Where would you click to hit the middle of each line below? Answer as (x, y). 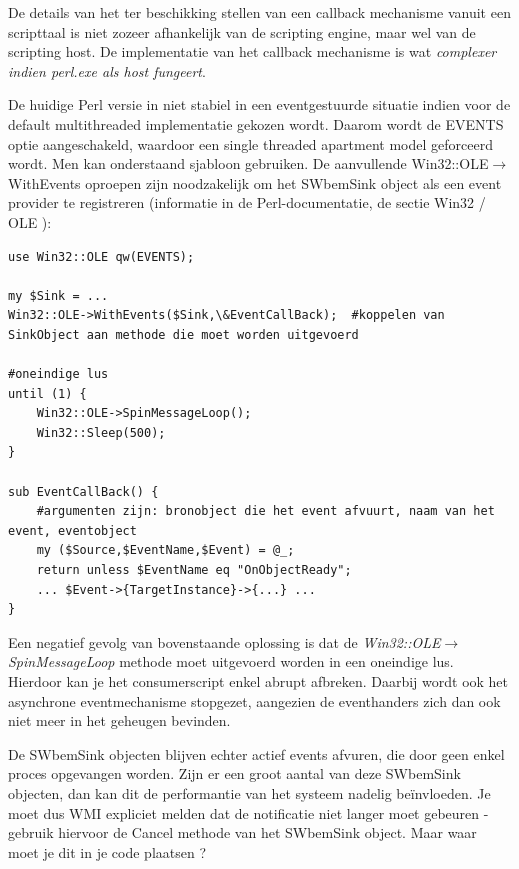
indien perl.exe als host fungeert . (107, 70)
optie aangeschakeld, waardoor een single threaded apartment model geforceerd (250, 143)
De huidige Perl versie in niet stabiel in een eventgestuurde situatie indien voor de (259, 104)
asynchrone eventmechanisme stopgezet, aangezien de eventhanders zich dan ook (254, 700)
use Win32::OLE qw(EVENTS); (101, 256)
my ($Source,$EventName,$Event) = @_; (165, 550)
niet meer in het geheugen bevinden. (119, 720)
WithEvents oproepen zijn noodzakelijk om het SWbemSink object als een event (255, 182)
